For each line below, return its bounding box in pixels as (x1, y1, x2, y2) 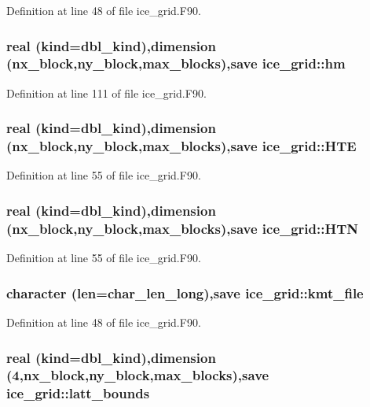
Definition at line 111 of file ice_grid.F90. (6, 84, 207, 101)
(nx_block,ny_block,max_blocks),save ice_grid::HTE (6, 136, 357, 156)
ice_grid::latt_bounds (6, 383, 150, 403)
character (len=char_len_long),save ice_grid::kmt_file (6, 283, 364, 302)
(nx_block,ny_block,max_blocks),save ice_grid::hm (6, 54, 346, 73)
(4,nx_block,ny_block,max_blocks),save (6, 365, 269, 385)
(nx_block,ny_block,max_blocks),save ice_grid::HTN (6, 218, 359, 238)
